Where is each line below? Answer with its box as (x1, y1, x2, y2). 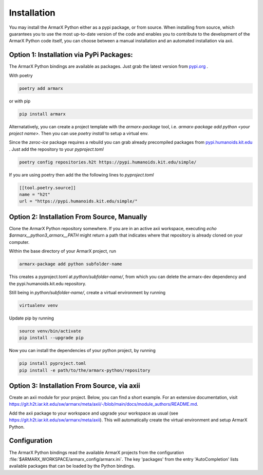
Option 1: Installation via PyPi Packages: (9, 51, 133, 59)
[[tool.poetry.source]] (19, 185, 76, 190)
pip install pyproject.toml (19, 361, 86, 366)
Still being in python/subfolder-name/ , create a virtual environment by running (9, 289, 166, 295)
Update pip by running (9, 315, 54, 321)
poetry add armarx (19, 85, 63, 91)
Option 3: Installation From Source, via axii (9, 382, 140, 390)
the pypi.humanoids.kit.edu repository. (9, 280, 87, 286)
